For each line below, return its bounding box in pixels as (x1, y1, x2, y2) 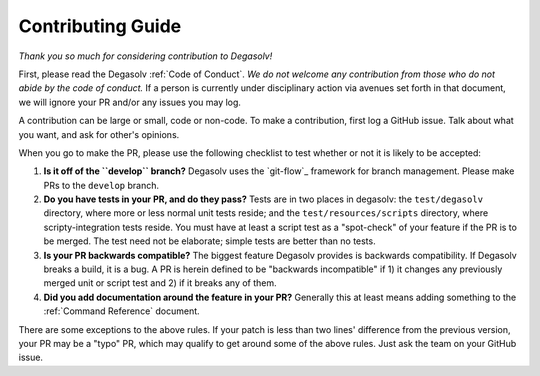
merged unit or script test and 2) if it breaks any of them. (43, 277, 277, 289)
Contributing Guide (18, 15, 182, 37)
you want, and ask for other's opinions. (18, 128, 180, 140)
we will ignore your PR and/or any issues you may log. (18, 96, 242, 108)
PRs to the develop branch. (43, 179, 160, 191)
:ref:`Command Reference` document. (43, 305, 200, 317)
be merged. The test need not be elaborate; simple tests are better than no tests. (43, 235, 376, 247)
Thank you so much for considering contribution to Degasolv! (18, 50, 273, 62)
